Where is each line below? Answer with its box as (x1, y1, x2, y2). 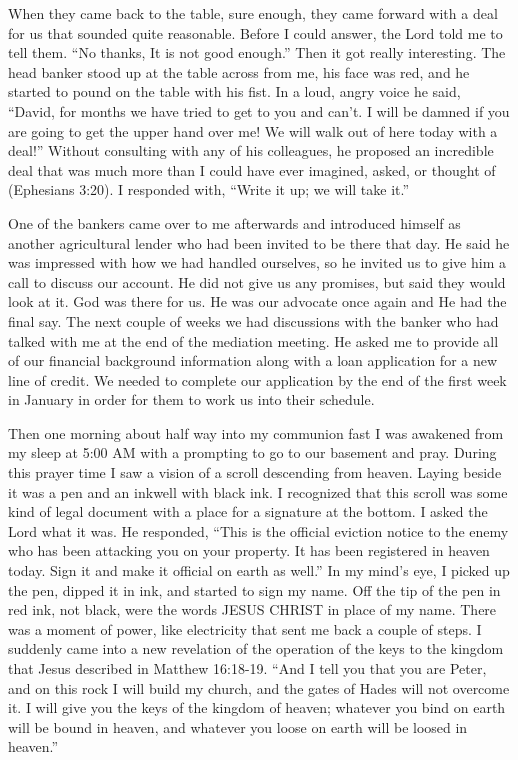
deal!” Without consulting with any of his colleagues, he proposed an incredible (8, 140, 494, 161)
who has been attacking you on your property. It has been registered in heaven (8, 540, 490, 561)
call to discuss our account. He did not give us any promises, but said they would (8, 271, 506, 292)
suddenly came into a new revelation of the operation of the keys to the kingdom (8, 638, 504, 659)
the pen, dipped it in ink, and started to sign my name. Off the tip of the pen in (8, 579, 501, 600)
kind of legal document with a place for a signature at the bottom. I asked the (8, 501, 488, 522)
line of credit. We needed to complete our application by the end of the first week (8, 369, 507, 390)
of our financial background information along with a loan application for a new (8, 350, 498, 371)
